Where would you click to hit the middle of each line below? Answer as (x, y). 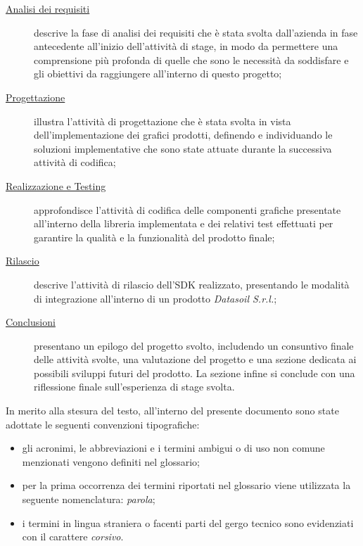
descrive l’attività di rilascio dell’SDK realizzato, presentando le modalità (192, 284)
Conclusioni (31, 322)
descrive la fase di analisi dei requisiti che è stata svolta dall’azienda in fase (196, 32)
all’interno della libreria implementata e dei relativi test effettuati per (184, 223)
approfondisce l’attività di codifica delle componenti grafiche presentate (187, 209)
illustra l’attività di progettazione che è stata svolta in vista (163, 121)
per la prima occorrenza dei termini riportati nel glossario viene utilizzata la (186, 485)
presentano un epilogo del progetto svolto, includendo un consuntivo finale (194, 345)
